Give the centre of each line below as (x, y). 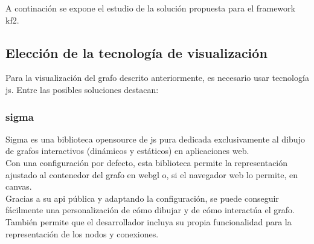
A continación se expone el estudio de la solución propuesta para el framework (150, 8)
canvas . (19, 186)
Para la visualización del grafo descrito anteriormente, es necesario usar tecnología (157, 78)
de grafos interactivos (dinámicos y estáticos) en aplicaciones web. (127, 151)
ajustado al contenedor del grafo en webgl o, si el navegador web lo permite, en (152, 174)
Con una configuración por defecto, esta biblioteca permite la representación (147, 162)
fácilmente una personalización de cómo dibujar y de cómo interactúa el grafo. (150, 210)
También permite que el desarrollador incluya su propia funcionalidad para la (149, 221)
